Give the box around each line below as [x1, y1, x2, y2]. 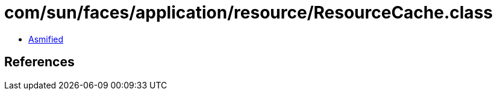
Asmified [28, 33, 64, 44]
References [4, 54, 75, 70]
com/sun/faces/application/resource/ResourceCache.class [4, 2, 493, 23]
